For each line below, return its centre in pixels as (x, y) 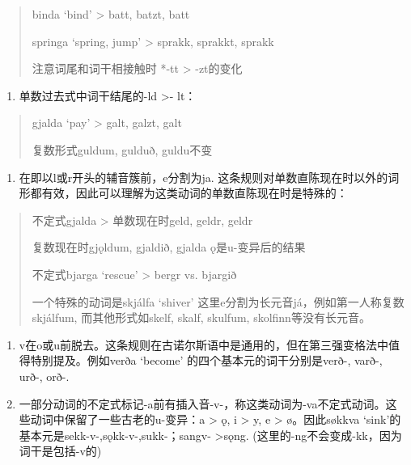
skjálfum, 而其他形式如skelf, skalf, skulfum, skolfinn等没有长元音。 (201, 317)
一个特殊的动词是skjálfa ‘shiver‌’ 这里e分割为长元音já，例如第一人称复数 (218, 301)
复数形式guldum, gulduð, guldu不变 (122, 149)
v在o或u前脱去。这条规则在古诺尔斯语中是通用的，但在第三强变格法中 (203, 344)
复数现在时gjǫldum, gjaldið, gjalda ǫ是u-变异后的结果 (169, 247)
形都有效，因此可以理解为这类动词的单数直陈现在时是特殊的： (183, 193)
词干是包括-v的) (60, 451)
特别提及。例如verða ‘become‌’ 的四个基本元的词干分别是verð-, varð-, (206, 360)
